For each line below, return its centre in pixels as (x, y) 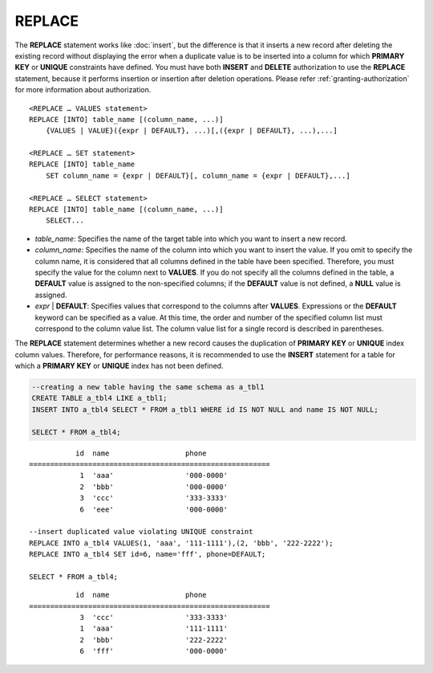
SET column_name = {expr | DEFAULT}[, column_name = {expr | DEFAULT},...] (198, 175)
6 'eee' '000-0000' (154, 509)
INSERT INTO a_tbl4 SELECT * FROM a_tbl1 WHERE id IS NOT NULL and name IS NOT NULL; (205, 409)
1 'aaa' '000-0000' (154, 475)
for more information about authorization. (83, 90)
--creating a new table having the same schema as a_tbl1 (148, 387)
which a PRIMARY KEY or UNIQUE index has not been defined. (119, 366)
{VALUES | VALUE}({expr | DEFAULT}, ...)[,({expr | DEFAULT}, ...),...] (192, 131)
